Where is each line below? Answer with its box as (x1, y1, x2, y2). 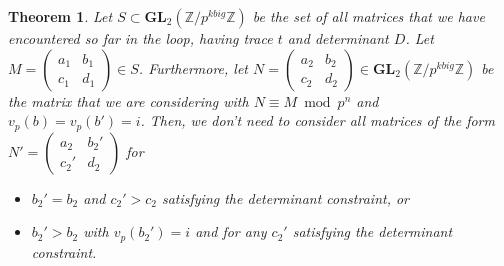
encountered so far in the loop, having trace (8, 28, 273, 48)
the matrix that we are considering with (8, 90, 249, 111)
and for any (195, 221, 267, 242)
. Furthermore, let (138, 57, 249, 78)
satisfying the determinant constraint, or (161, 187, 410, 208)
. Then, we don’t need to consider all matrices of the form (140, 110, 495, 131)
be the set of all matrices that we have (252, 6, 485, 26)
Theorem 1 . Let (8, 6, 113, 26)
